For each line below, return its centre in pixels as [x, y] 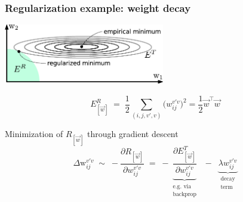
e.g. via [182, 186]
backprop [184, 195]
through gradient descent [133, 134]
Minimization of [34, 134]
